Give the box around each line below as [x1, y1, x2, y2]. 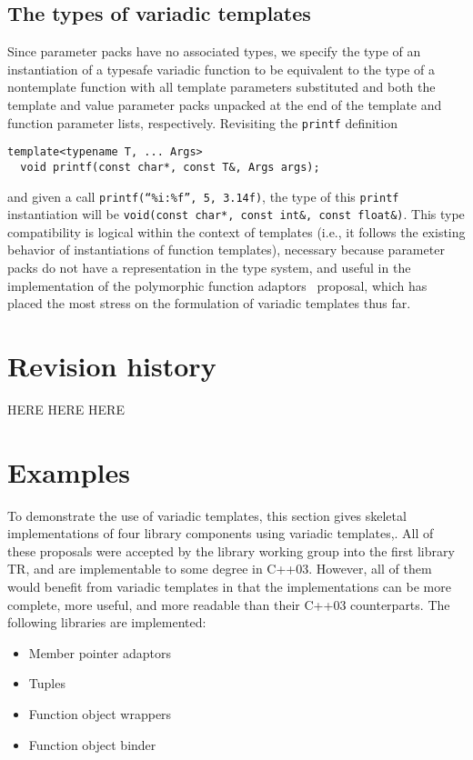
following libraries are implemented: [7, 613, 206, 632]
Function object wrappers [28, 705, 172, 724]
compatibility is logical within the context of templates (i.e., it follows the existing [7, 222, 466, 241]
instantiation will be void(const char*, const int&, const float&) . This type [7, 205, 465, 224]
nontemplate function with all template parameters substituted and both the [7, 77, 436, 96]
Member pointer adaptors [28, 643, 171, 662]
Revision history [7, 347, 216, 385]
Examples [7, 453, 130, 490]
